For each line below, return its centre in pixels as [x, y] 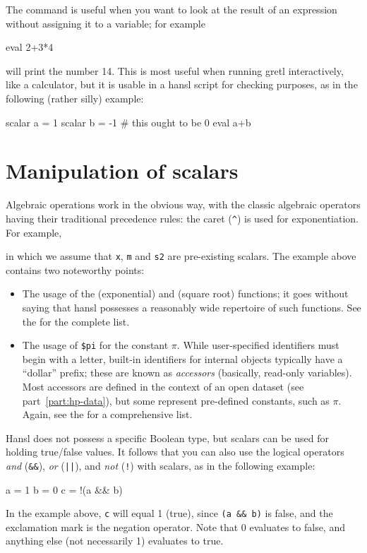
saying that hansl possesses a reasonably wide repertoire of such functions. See [192, 307]
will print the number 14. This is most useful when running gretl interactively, [175, 70]
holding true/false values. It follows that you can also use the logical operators [175, 452]
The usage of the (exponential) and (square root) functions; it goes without [185, 293]
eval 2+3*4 [30, 47]
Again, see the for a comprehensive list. [107, 414]
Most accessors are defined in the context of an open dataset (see [163, 386]
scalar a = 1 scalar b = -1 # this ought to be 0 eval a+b [128, 122]
